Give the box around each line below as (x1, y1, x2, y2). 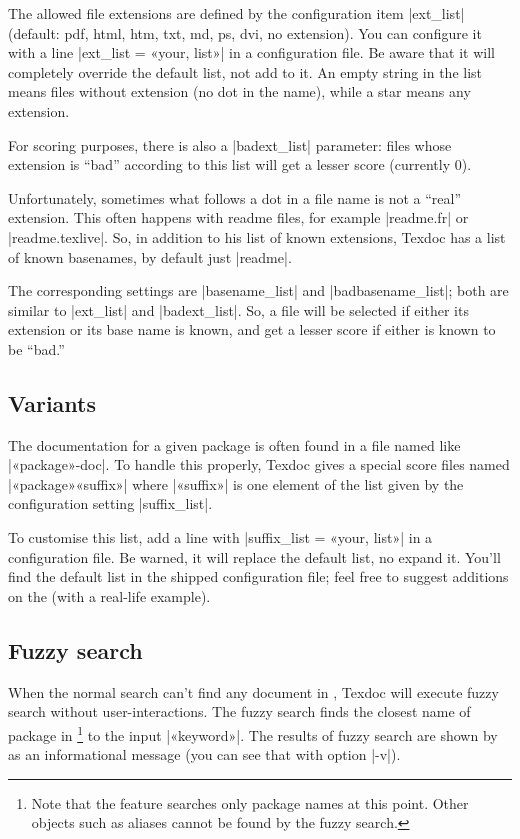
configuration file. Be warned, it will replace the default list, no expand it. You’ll (8, 546, 501, 567)
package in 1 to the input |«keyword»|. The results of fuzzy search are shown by (8, 721, 498, 745)
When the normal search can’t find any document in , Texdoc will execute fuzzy (8, 681, 499, 702)
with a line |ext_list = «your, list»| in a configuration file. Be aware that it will (8, 42, 495, 63)
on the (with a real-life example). (8, 585, 211, 606)
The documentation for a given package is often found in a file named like (8, 434, 461, 455)
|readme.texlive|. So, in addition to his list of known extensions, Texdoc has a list (8, 226, 506, 247)
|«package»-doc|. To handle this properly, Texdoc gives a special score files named (8, 454, 510, 475)
